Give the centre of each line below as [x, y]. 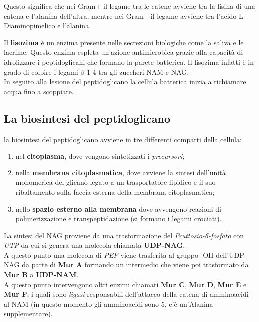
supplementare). [28, 313]
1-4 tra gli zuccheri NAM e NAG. [138, 72]
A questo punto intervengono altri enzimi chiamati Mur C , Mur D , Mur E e [125, 284]
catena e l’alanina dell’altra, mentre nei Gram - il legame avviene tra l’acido [120, 16]
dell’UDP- [231, 254]
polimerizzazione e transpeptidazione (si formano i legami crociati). [119, 219]
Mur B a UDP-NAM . [41, 274]
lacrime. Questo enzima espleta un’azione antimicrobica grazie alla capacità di [124, 52]
